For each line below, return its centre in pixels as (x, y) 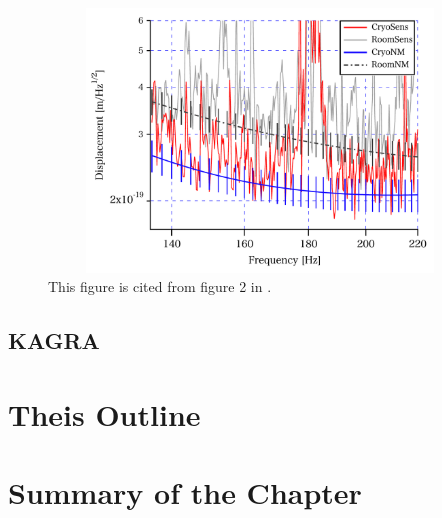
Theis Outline (104, 413)
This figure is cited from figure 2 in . (160, 286)
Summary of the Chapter (185, 492)
